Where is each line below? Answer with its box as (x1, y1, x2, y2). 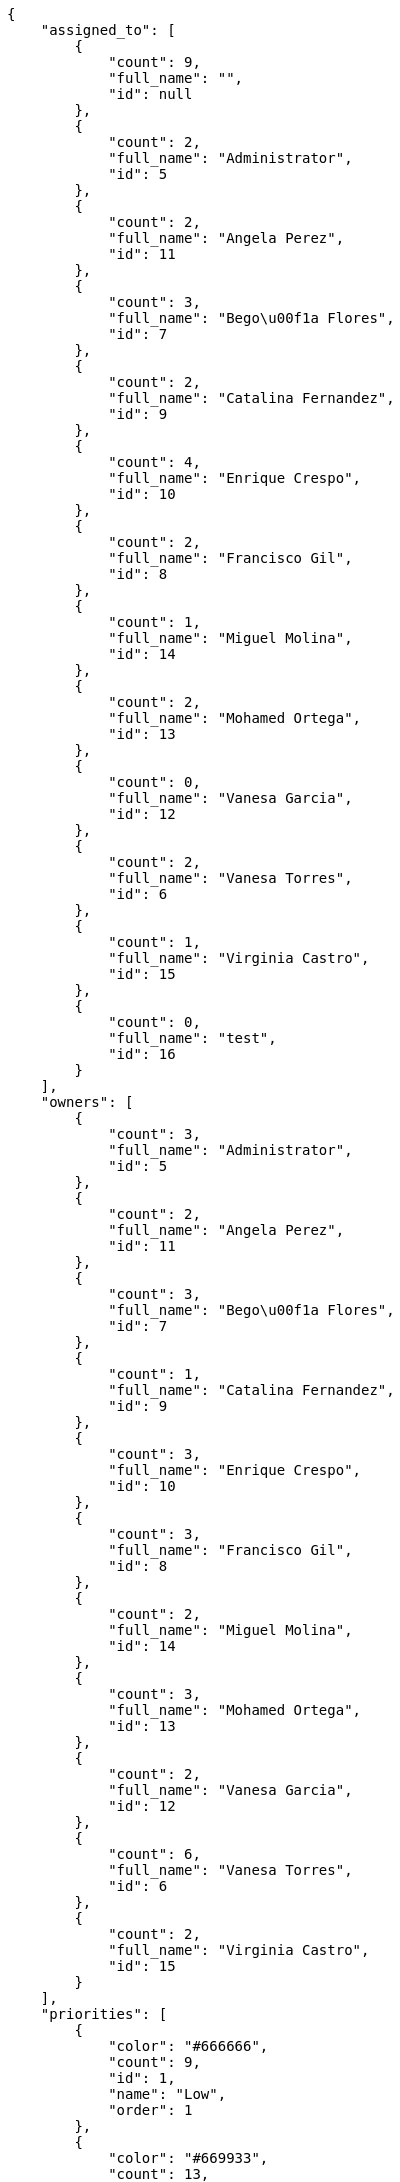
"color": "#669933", (108, 2150, 269, 2166)
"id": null (108, 86, 193, 102)
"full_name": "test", (108, 1030, 277, 1046)
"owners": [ (40, 1094, 134, 1110)
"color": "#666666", (108, 2038, 269, 2054)
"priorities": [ (40, 2006, 168, 2022)
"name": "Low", (108, 2086, 227, 2102)
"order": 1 (108, 2102, 193, 2118)
